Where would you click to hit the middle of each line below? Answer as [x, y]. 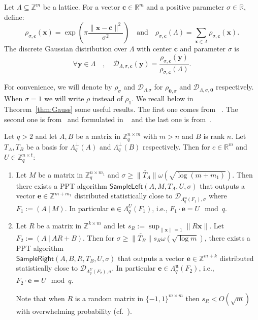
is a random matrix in [109, 298]
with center [154, 49]
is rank [214, 136]
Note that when [40, 298]
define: [14, 17]
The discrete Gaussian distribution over [66, 49]
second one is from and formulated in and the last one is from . [108, 119]
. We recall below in [163, 98]
